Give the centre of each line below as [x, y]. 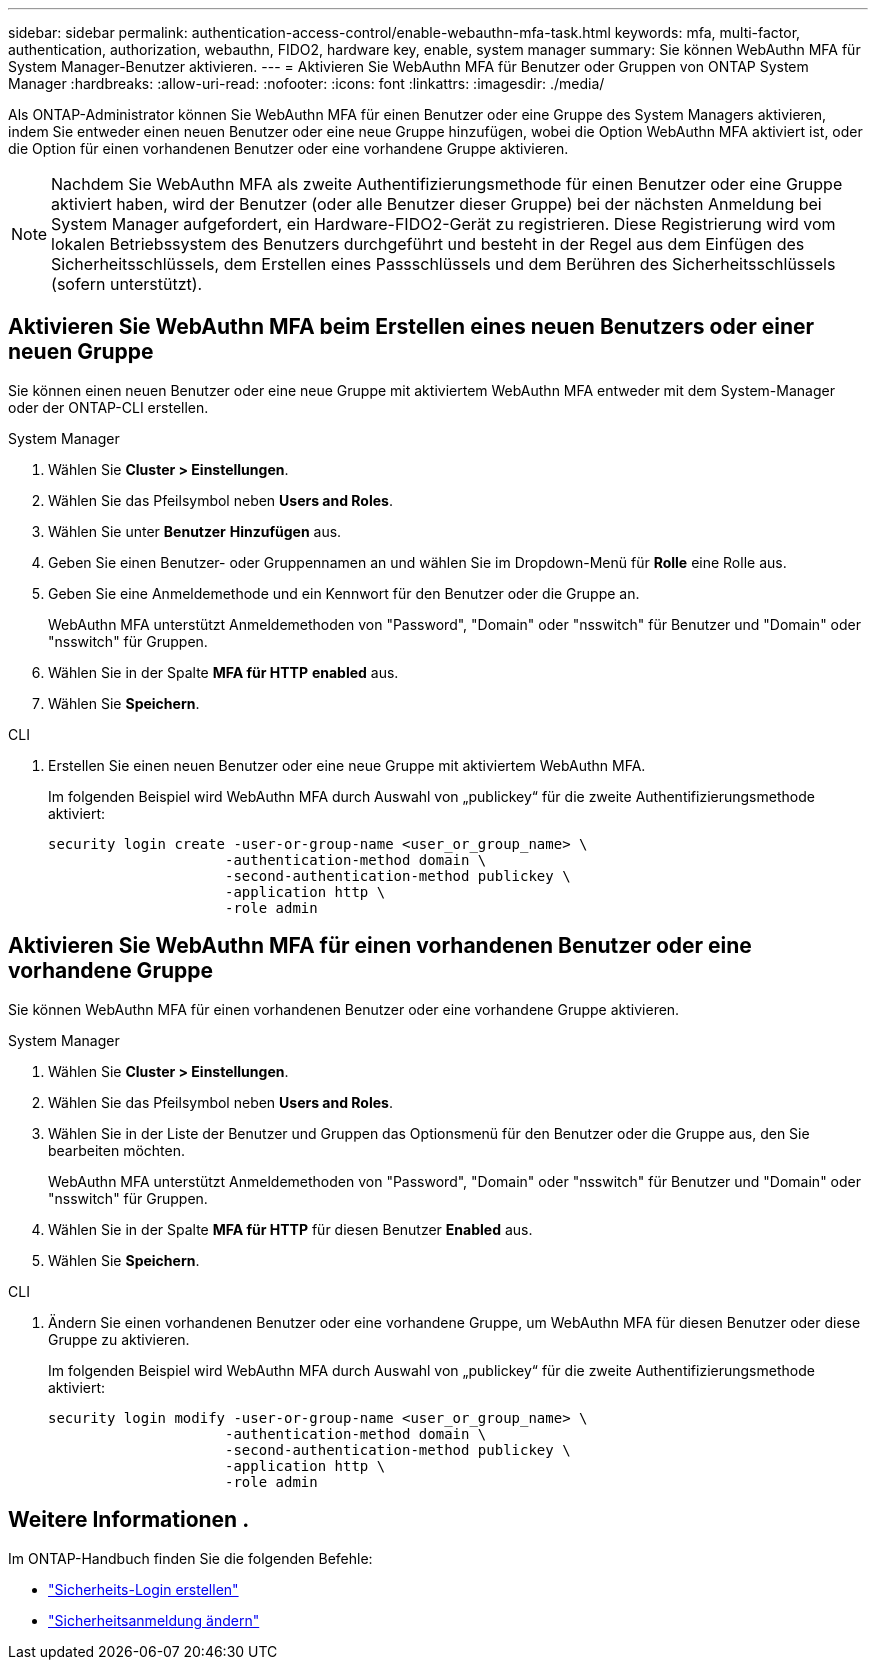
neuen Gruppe [81, 352]
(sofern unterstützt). [127, 284]
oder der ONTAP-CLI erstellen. [108, 407]
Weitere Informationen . [129, 1520]
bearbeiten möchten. [117, 1150]
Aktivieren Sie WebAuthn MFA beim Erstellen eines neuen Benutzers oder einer [411, 327]
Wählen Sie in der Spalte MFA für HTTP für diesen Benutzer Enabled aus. [290, 1229]
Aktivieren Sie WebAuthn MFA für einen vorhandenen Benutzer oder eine [380, 946]
